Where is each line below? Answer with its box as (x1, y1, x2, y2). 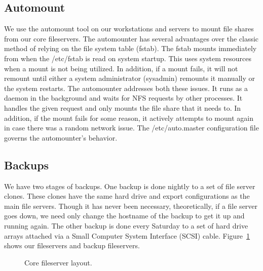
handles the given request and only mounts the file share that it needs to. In (4, 102, 241, 113)
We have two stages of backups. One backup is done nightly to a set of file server (4, 180, 255, 191)
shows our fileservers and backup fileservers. (4, 240, 140, 251)
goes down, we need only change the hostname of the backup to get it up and (4, 210, 245, 221)
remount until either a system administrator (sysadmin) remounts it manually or (4, 73, 255, 83)
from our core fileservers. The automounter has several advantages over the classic (4, 33, 259, 43)
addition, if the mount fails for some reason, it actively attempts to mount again (4, 112, 253, 123)
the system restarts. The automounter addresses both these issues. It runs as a (4, 82, 248, 93)
